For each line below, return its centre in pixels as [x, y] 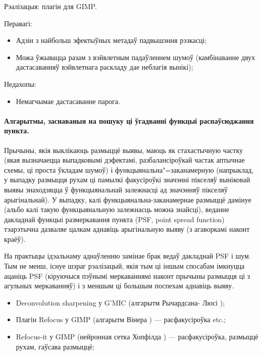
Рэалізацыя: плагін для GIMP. [50, 6]
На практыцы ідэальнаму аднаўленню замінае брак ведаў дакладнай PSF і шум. [127, 256]
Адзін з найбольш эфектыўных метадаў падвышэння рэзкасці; [111, 40]
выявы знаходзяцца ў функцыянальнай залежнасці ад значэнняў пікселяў [116, 189]
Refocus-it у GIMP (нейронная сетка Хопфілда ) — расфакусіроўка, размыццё [137, 337]
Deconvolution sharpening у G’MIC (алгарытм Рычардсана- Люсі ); [120, 302]
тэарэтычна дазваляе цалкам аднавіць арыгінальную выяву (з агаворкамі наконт [127, 229]
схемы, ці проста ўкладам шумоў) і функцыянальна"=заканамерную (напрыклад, [129, 169]
